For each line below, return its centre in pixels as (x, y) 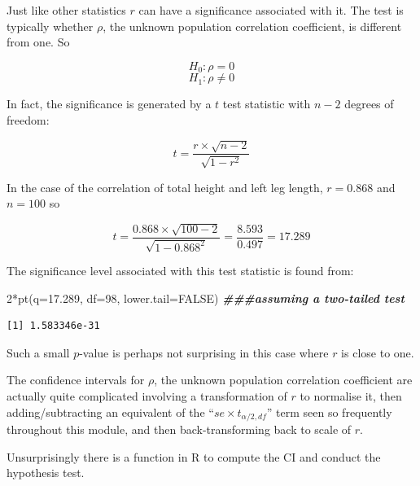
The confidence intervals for (76, 380)
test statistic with (267, 104)
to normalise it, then (351, 396)
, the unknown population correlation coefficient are (283, 380)
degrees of (369, 104)
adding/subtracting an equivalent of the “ (110, 412)
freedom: (28, 119)
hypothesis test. (46, 473)
